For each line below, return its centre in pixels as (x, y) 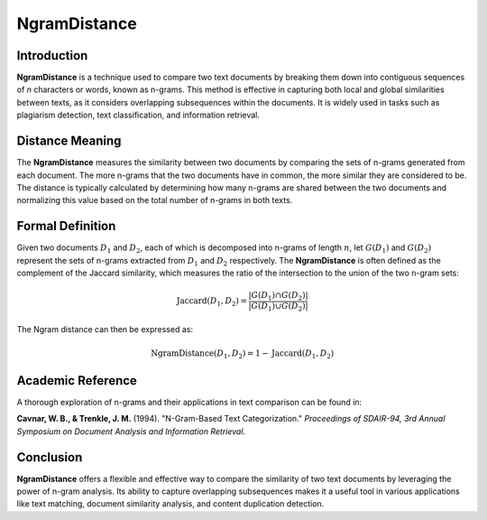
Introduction (52, 56)
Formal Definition (66, 226)
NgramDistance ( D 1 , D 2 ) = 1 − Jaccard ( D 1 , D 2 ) (242, 354)
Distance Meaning (69, 141)
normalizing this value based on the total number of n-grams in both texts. (155, 200)
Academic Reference (77, 381)
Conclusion (50, 457)
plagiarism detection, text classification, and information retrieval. (138, 115)
